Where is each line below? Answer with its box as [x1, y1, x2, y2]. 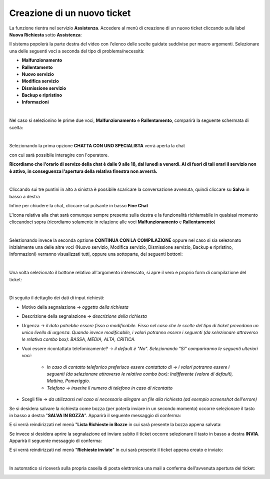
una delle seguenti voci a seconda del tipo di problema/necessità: [9, 48, 144, 54]
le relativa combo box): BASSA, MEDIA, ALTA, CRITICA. [21, 336, 136, 342]
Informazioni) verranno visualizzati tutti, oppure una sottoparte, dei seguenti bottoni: [9, 251, 183, 257]
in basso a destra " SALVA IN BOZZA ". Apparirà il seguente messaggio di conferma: [9, 412, 181, 418]
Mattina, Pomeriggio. [46, 378, 90, 384]
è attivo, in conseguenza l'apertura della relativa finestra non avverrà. [9, 168, 157, 174]
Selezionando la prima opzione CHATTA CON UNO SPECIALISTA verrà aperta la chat [9, 143, 185, 149]
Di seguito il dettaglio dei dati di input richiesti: [9, 295, 104, 301]
